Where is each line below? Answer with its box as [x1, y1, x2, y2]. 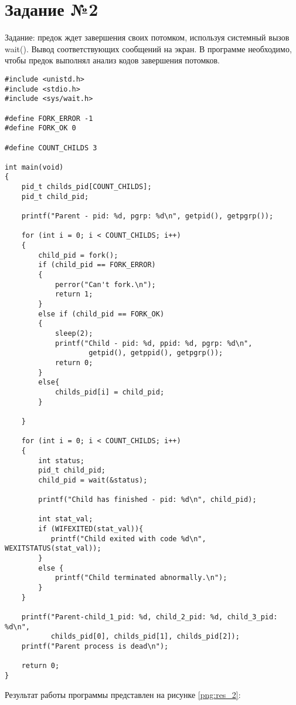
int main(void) [5, 163, 64, 171]
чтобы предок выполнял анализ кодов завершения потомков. [5, 54, 220, 66]
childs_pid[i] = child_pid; [55, 387, 165, 396]
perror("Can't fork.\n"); [55, 280, 156, 289]
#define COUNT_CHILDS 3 [5, 143, 97, 152]
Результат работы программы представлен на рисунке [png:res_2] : [5, 688, 241, 700]
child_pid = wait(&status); [38, 475, 148, 484]
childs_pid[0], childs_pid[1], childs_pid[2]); [50, 632, 240, 641]
